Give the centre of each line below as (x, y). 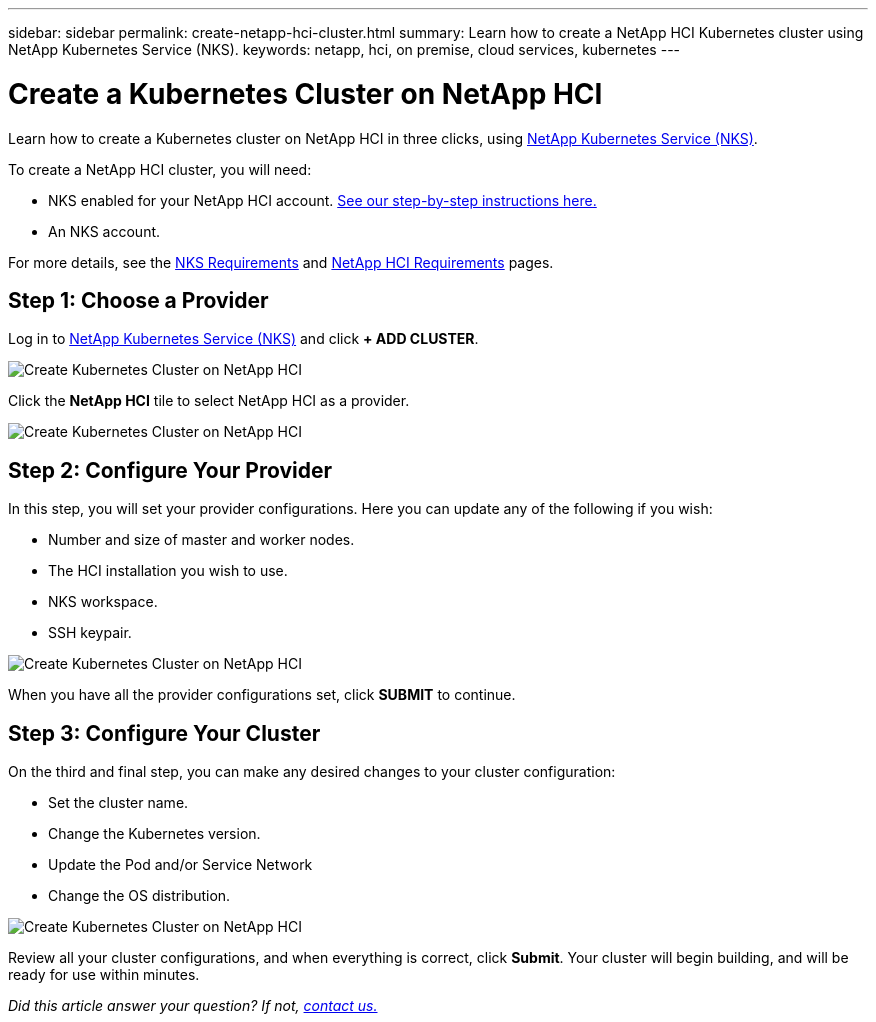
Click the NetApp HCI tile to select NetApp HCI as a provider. (209, 401)
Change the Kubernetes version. (154, 834)
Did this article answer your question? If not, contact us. (193, 1006)
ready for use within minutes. (104, 975)
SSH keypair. (90, 633)
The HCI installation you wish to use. (168, 571)
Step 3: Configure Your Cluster (164, 733)
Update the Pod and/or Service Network (180, 865)
